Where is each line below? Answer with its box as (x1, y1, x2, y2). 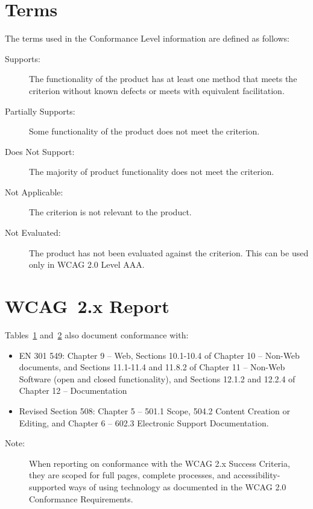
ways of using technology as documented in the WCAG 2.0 (68, 480, 286, 493)
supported (29, 480, 66, 493)
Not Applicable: (5, 185, 63, 198)
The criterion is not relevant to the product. (29, 206, 192, 218)
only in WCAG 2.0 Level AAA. (29, 258, 145, 271)
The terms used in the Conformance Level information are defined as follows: (5, 32, 289, 45)
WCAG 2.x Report (5, 294, 169, 318)
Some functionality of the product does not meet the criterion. (29, 125, 260, 138)
